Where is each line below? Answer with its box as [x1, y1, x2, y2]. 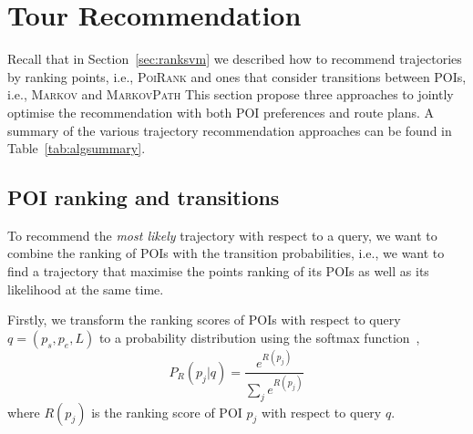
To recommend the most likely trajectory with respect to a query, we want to [7, 225, 437, 244]
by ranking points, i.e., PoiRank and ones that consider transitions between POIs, [7, 67, 467, 86]
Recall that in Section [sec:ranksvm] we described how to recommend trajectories [7, 49, 462, 68]
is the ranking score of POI [91, 402, 242, 421]
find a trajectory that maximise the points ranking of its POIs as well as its [7, 262, 429, 281]
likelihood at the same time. [7, 279, 164, 298]
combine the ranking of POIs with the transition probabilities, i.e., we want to [7, 243, 445, 263]
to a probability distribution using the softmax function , [98, 327, 420, 346]
